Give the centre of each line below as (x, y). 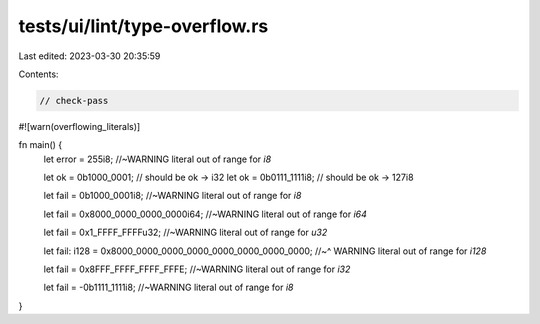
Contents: (38, 74)
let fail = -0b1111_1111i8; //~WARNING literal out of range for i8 (168, 287)
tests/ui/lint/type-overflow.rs (143, 26)
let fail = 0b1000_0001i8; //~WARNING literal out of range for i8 (172, 196)
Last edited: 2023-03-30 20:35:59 (89, 56)
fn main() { (40, 145)
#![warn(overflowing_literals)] (79, 126)
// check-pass (74, 100)
